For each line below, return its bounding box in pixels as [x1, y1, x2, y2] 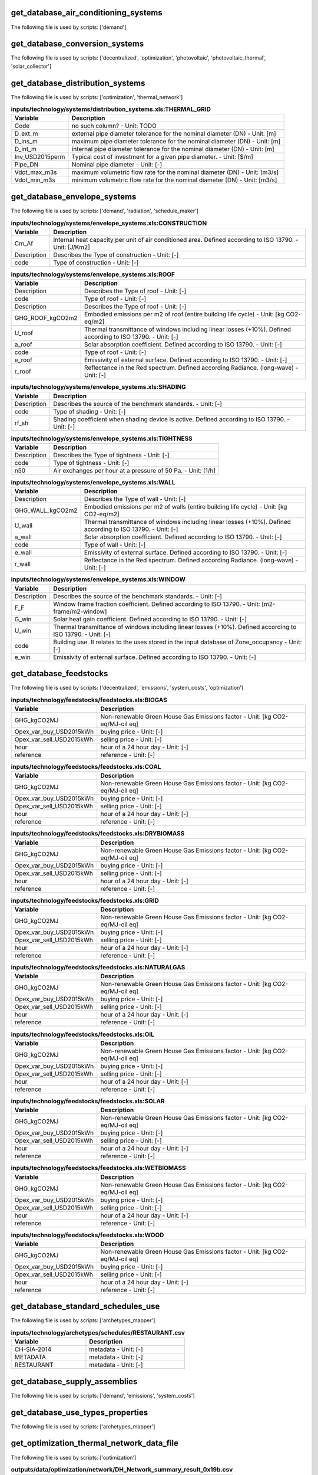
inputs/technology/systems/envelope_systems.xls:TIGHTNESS [11, 434, 193, 442]
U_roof [14, 329, 34, 337]
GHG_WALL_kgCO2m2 [14, 506, 78, 514]
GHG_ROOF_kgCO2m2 [14, 314, 78, 322]
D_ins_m [14, 137, 38, 146]
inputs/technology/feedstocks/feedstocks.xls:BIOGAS [11, 696, 168, 704]
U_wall [14, 522, 32, 530]
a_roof [14, 340, 32, 349]
